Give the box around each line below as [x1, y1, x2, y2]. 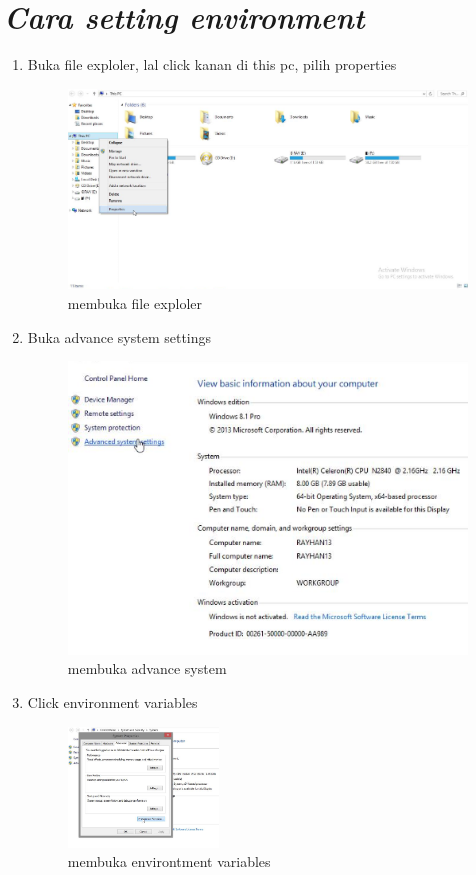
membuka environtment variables [67, 851, 271, 872]
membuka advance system [67, 658, 227, 679]
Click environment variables [27, 691, 198, 712]
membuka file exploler [67, 293, 203, 314]
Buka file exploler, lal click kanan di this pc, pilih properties [27, 54, 397, 75]
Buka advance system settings [27, 326, 212, 347]
